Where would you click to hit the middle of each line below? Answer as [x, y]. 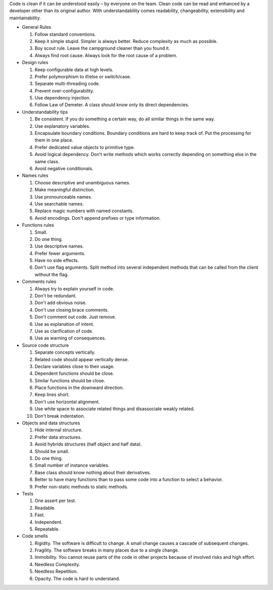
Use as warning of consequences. [70, 338]
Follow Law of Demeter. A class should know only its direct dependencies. [112, 105]
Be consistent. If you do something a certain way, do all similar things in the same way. [125, 119]
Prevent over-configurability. [64, 90]
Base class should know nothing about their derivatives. [93, 472]
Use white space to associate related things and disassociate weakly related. [115, 409]
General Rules [37, 27]
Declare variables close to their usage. [75, 366]
